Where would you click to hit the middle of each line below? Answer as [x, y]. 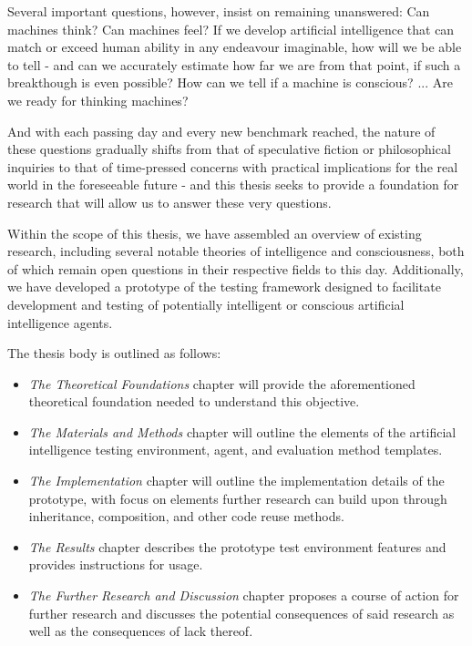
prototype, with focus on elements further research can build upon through [238, 498]
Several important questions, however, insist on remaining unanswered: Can [219, 11]
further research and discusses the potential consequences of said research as [241, 613]
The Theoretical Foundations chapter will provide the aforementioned [222, 383]
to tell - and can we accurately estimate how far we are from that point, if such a [234, 64]
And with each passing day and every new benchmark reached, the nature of [221, 131]
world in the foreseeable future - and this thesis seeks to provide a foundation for [233, 185]
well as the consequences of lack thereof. [141, 631]
